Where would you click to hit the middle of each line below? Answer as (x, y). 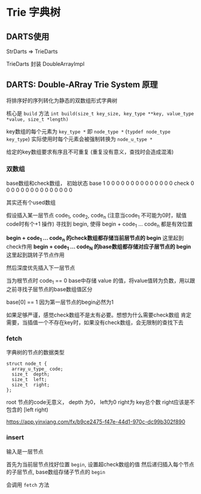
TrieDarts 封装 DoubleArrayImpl (45, 64)
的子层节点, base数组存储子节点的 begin (56, 472)
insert (15, 437)
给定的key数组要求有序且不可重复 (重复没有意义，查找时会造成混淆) (90, 152)
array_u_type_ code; (37, 369)
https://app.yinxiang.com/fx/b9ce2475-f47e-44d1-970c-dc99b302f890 (96, 422)
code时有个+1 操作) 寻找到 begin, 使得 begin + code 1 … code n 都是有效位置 (100, 224)
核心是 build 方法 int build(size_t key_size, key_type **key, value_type (100, 113)
